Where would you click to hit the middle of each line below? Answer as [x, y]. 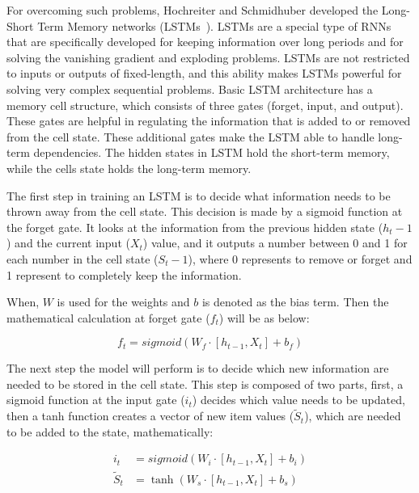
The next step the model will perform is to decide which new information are [198, 368]
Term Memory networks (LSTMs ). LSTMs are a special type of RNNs [214, 25]
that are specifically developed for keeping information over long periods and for [205, 42]
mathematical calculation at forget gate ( [108, 317]
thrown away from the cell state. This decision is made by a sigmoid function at [205, 211]
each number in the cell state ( [83, 258]
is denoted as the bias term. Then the [295, 302]
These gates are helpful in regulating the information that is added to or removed [209, 121]
